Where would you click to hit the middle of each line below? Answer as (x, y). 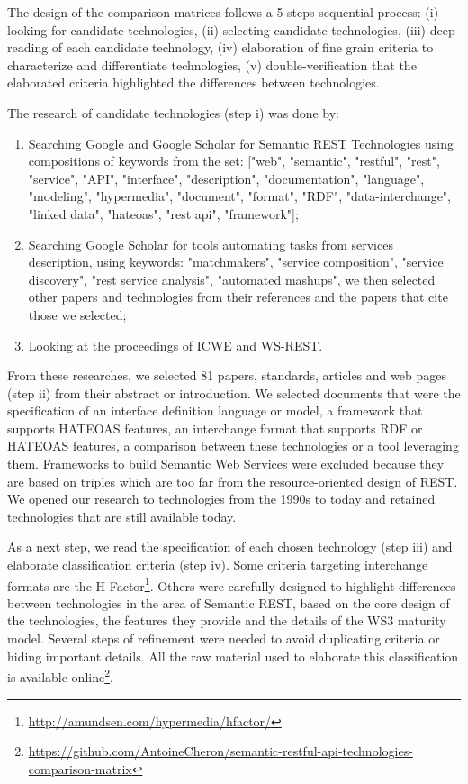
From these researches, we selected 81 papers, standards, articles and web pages (227, 375)
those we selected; (77, 314)
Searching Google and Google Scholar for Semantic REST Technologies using (241, 143)
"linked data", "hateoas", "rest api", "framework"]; (163, 213)
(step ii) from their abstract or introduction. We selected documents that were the (234, 392)
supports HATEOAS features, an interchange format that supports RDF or (215, 428)
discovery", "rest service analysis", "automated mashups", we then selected (232, 279)
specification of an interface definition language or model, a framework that (215, 410)
